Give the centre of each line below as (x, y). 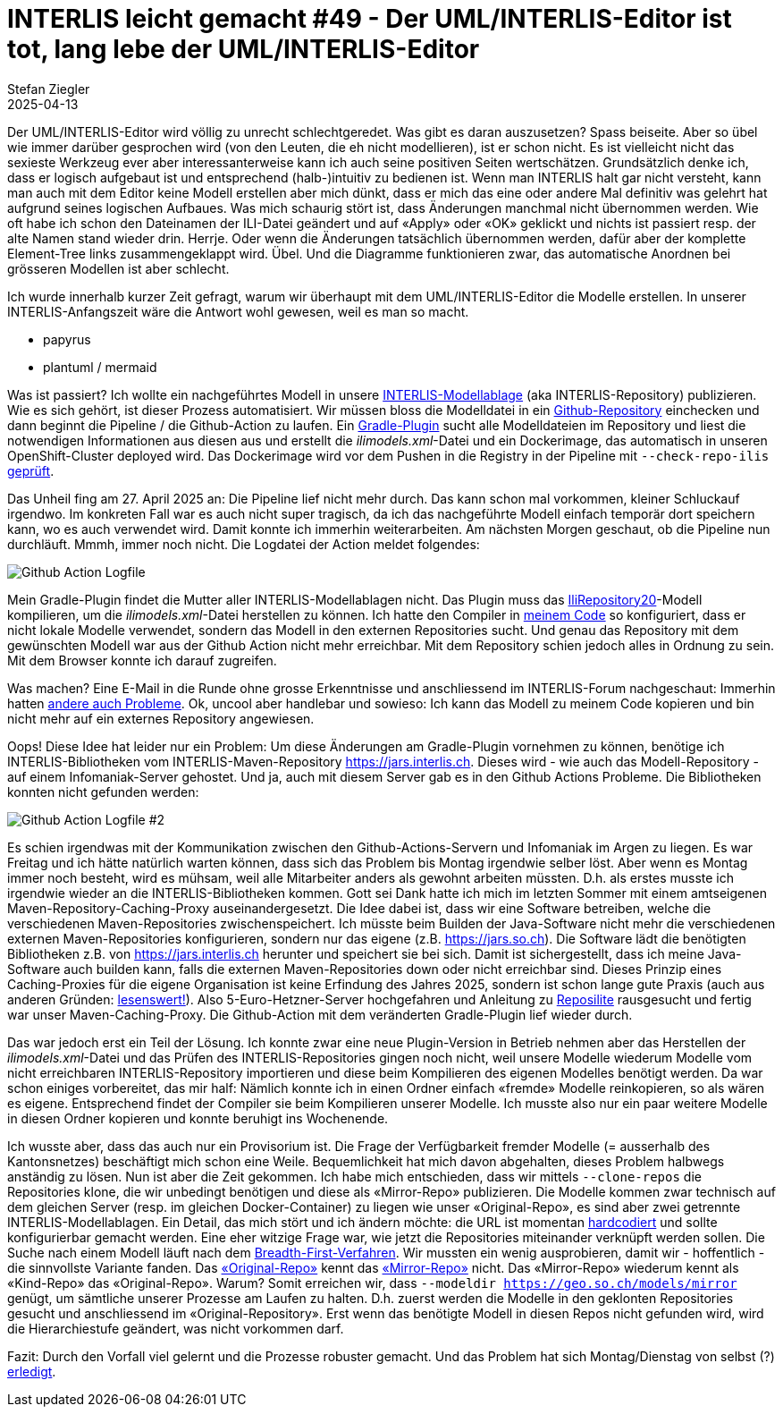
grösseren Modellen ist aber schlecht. (118, 268)
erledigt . (32, 1371)
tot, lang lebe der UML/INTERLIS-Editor (244, 49)
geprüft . (31, 470)
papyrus (67, 339)
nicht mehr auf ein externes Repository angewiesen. (161, 718)
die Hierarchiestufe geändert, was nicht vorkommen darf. (176, 1328)
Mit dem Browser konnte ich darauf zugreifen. (142, 660)
